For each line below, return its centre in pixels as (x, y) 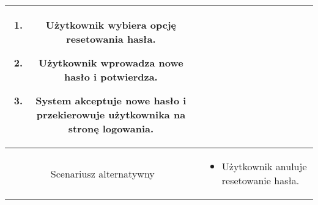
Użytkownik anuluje (264, 166)
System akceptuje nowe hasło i (111, 100)
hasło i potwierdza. (111, 77)
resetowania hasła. (111, 39)
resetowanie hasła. (261, 180)
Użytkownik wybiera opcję (111, 25)
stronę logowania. (111, 128)
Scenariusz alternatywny (102, 173)
